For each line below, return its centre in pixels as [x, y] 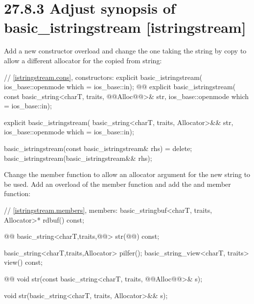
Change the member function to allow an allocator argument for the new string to [127, 174]
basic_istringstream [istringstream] [125, 27]
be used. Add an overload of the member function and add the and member [117, 184]
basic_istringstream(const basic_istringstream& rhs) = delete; [98, 148]
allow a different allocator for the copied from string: [83, 60]
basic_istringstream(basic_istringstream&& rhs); [78, 158]
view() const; [23, 262]
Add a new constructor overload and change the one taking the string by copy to [125, 51]
